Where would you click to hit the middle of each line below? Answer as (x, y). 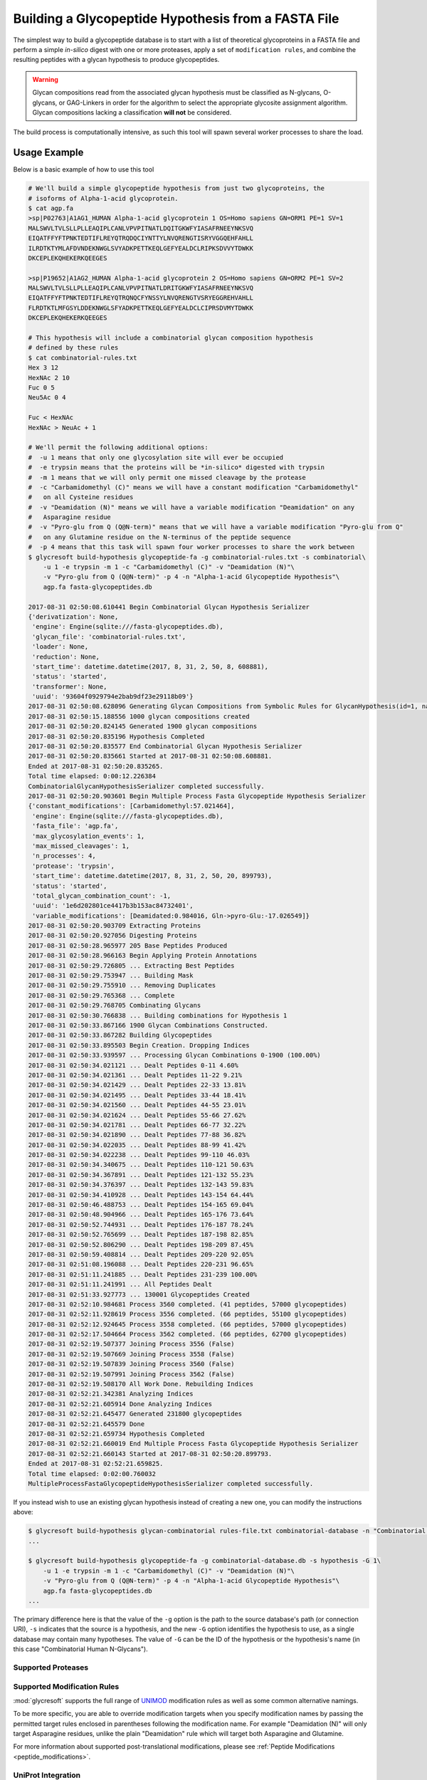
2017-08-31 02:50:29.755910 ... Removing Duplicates (122, 985)
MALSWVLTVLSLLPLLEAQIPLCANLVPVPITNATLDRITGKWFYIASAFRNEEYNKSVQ (141, 288)
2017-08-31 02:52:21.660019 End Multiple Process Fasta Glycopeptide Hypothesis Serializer (193, 1444)
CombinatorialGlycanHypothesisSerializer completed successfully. (146, 786)
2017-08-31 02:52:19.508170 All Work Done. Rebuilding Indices (141, 1384)
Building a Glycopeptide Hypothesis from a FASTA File (176, 19)
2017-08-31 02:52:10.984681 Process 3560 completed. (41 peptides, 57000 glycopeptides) (188, 1304)
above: (23, 1512)
